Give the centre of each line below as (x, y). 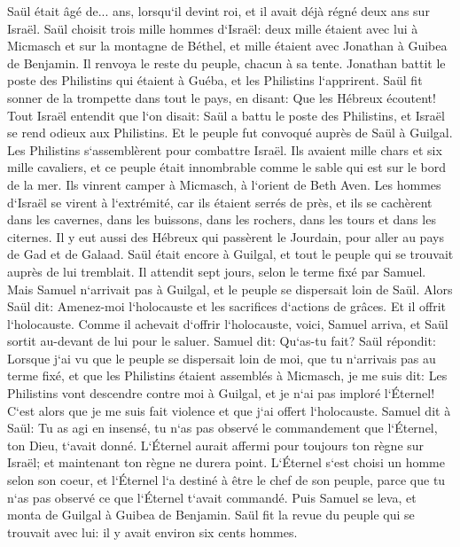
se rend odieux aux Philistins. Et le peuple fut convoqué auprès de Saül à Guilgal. (230, 133)
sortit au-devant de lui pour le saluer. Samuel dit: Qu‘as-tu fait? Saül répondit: (222, 341)
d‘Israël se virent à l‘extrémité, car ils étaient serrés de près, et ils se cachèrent (220, 202)
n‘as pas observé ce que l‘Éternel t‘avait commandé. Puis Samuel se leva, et (212, 497)
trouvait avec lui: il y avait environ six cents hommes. (152, 531)
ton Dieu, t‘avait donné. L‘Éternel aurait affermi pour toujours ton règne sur (216, 445)
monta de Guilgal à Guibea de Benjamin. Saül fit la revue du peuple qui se (211, 515)
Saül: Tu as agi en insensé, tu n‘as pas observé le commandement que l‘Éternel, (222, 428)
